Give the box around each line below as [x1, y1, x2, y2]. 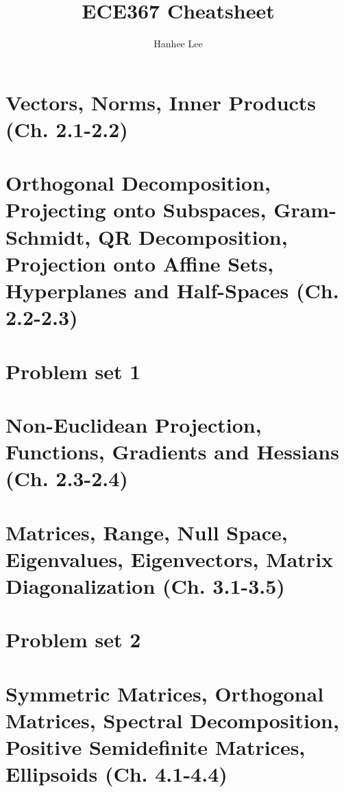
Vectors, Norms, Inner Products [5, 88, 317, 116]
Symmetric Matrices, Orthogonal [5, 679, 324, 707]
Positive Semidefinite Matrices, [5, 733, 306, 761]
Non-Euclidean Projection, [5, 410, 262, 438]
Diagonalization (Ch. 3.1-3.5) [5, 572, 285, 600]
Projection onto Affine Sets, [5, 249, 274, 277]
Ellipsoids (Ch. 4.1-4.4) [5, 760, 228, 788]
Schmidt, [5, 222, 91, 250]
